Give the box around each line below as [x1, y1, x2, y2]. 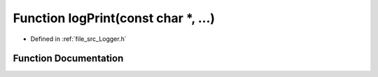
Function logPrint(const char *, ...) [13, 10, 216, 26]
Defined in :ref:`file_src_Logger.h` [30, 35, 127, 43]
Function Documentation [13, 53, 124, 65]
